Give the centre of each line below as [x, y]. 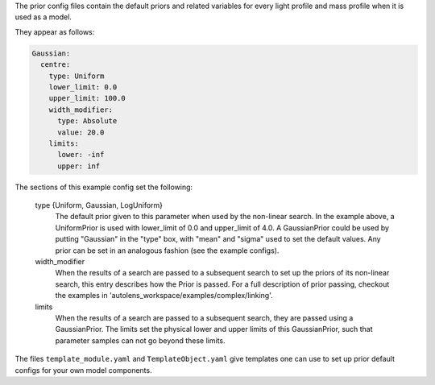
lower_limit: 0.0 [83, 87]
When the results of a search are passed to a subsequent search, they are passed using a [204, 317]
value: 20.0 [81, 132]
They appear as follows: [55, 31]
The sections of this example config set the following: [104, 187]
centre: [56, 65]
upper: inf [79, 166]
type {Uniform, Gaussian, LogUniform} [99, 205]
